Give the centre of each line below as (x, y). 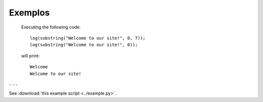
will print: (30, 56)
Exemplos (29, 13)
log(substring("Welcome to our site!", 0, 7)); (88, 38)
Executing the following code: (51, 27)
